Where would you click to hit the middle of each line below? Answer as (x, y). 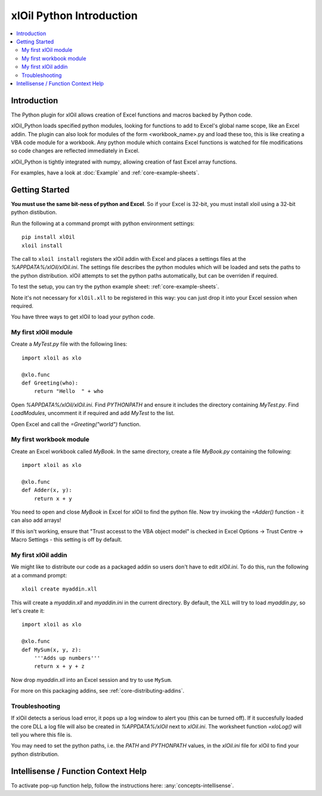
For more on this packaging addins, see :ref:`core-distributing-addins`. (98, 691)
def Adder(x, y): (47, 490)
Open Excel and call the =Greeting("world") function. (76, 424)
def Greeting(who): (50, 383)
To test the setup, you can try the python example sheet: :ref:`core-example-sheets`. (115, 287)
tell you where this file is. (42, 735)
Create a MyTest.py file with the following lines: (69, 344)
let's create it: (28, 611)
